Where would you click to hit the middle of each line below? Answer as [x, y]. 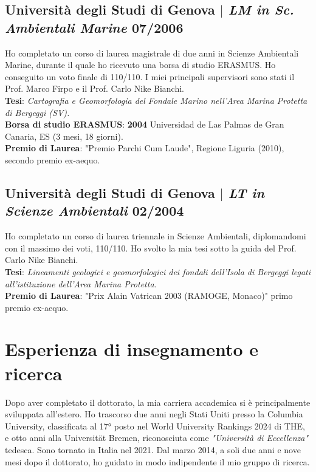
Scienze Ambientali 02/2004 [94, 210]
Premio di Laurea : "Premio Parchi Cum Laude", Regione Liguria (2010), [145, 148]
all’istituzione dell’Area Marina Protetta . [81, 283]
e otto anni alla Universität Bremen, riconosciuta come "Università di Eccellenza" [157, 438]
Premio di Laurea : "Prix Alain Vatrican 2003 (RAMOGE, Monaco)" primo [149, 296]
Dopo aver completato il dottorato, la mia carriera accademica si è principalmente [158, 402]
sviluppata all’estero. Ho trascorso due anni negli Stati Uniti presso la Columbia [154, 414]
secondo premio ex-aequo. [53, 159]
